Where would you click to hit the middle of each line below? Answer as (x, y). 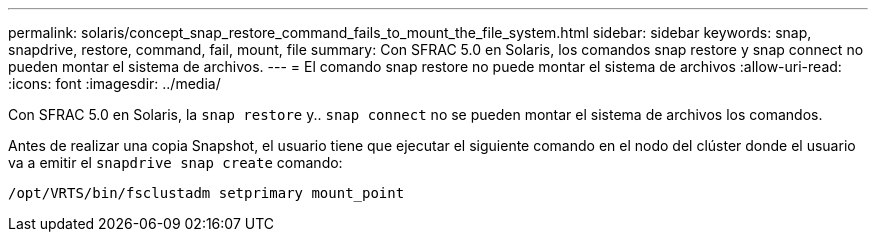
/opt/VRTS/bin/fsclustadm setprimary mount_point (206, 193)
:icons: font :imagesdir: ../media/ (114, 83)
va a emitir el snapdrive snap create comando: (175, 162)
